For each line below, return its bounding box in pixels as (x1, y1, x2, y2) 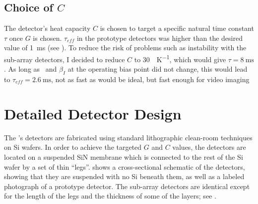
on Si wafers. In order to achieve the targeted (4, 142, 142, 152)
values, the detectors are (172, 142, 246, 152)
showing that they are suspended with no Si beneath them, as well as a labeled (4, 171, 245, 182)
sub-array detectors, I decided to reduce (4, 54, 125, 64)
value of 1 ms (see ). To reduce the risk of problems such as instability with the (4, 42, 247, 53)
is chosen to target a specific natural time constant (100, 23, 254, 33)
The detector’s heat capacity (4, 23, 91, 33)
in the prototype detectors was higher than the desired (76, 32, 243, 43)
